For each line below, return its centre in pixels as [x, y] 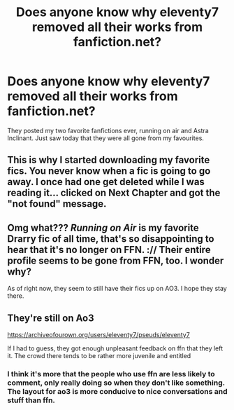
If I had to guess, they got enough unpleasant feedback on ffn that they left [115, 348]
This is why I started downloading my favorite [109, 160]
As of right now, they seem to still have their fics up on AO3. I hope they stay [117, 289]
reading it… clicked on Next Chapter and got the [114, 193]
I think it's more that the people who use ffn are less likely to [111, 374]
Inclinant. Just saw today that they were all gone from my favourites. [106, 138]
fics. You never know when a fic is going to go [109, 171]
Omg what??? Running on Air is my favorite [103, 227]
